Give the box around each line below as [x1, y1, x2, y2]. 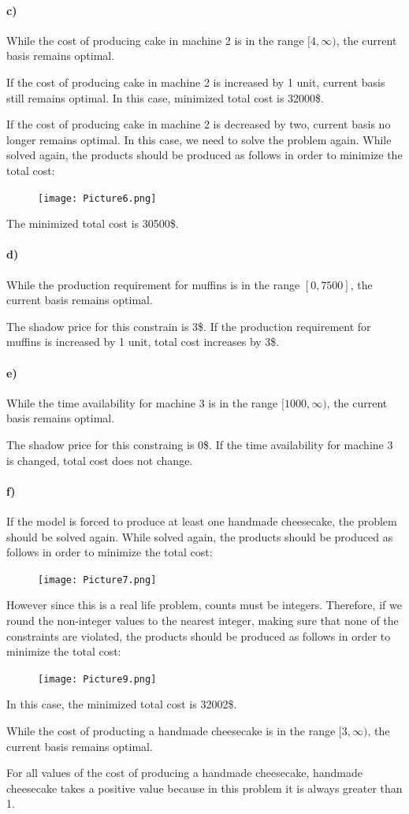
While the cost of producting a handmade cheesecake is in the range [6, 723, 336, 738]
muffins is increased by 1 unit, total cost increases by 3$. [6, 333, 280, 350]
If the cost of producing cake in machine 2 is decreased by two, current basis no [6, 116, 391, 132]
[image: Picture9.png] [38, 673, 157, 685]
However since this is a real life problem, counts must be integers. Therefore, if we [6, 597, 402, 613]
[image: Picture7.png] [38, 574, 157, 585]
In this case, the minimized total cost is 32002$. [6, 696, 237, 712]
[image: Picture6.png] [38, 192, 157, 204]
